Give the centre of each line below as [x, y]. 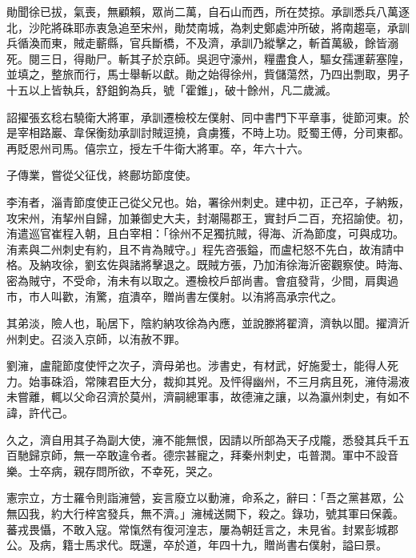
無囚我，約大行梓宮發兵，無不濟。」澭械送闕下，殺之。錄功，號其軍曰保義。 [205, 514]
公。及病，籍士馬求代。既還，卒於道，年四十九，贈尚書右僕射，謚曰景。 [197, 545]
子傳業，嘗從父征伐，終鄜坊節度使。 [102, 175]
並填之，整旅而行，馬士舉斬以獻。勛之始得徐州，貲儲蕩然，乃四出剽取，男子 [208, 74]
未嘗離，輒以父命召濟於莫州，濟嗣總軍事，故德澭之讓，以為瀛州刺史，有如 [202, 397]
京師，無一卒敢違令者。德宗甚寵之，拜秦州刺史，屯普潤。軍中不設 [213, 455]
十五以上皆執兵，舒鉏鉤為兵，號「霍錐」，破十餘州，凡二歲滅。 [172, 89]
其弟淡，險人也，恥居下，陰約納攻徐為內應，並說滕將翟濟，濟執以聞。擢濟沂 [208, 323]
